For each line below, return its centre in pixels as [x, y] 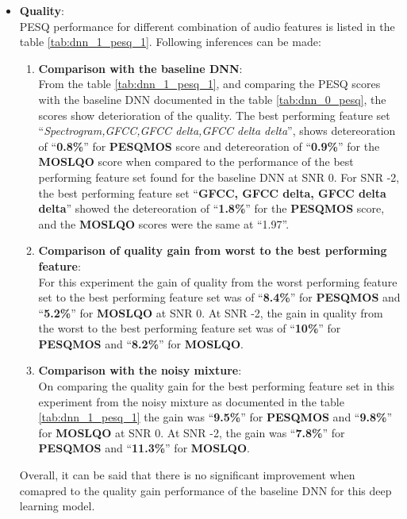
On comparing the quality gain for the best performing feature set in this [217, 386]
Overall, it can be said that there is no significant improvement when [187, 475]
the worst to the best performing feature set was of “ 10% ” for [190, 328]
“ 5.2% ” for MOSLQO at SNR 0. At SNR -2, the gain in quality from [211, 312]
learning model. [57, 506]
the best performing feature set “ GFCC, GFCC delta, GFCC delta [212, 192]
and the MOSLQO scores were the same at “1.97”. [164, 223]
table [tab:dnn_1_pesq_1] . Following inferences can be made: [170, 42]
